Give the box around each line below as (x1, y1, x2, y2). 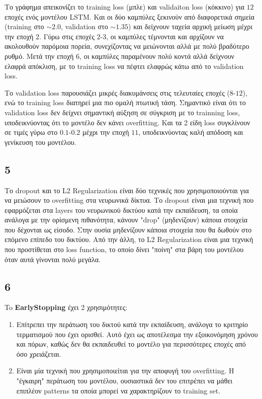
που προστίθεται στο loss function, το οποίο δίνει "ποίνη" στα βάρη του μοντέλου (5, 244, 244, 255)
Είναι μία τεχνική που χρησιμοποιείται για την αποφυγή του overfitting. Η (16, 365, 234, 376)
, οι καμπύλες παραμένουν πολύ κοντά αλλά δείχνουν (79, 50, 234, 61)
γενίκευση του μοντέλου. (5, 136, 76, 147)
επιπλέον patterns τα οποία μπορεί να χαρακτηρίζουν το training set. (16, 385, 221, 395)
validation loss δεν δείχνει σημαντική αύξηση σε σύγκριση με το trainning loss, (5, 107, 240, 117)
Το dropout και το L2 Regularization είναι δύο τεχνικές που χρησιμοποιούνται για (5, 185, 249, 195)
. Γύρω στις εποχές (39, 31, 95, 41)
